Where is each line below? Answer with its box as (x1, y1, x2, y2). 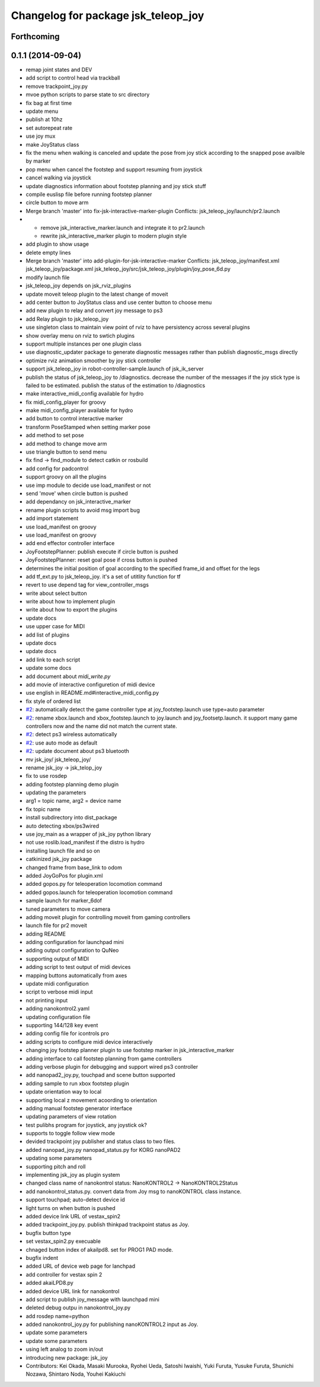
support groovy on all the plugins (25, 473, 107, 480)
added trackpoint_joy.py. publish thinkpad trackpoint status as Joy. (25, 1221, 190, 1228)
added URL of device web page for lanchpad (25, 1262, 136, 1270)
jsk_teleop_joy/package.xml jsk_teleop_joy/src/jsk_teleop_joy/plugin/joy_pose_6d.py (25, 265, 231, 273)
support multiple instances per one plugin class (25, 340, 142, 347)
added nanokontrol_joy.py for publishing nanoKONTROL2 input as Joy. (25, 1321, 199, 1328)
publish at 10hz (25, 116, 63, 123)
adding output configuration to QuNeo (25, 947, 119, 954)
